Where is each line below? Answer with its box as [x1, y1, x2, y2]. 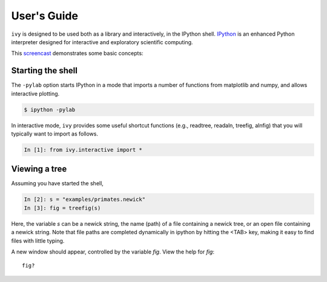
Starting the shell [11, 65, 78, 76]
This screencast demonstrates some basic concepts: [11, 50, 144, 57]
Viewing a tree [11, 164, 67, 174]
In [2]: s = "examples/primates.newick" [24, 196, 145, 203]
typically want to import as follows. [11, 130, 99, 137]
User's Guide [11, 9, 79, 22]
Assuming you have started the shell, [11, 180, 104, 187]
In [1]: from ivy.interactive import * [24, 146, 142, 153]
